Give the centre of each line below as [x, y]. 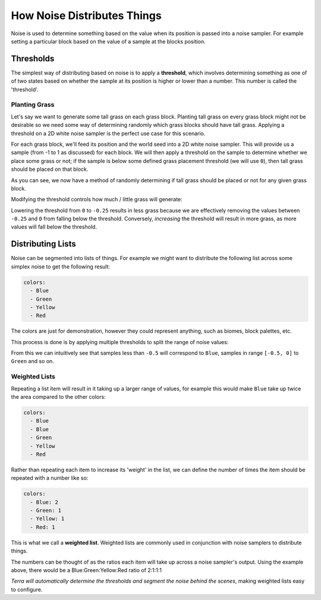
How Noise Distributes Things [86, 15]
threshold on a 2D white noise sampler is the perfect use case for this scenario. [108, 133]
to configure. [27, 589]
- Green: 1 [46, 511]
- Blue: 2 [44, 502]
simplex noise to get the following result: [60, 266]
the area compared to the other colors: [59, 396]
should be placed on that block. [50, 169]
